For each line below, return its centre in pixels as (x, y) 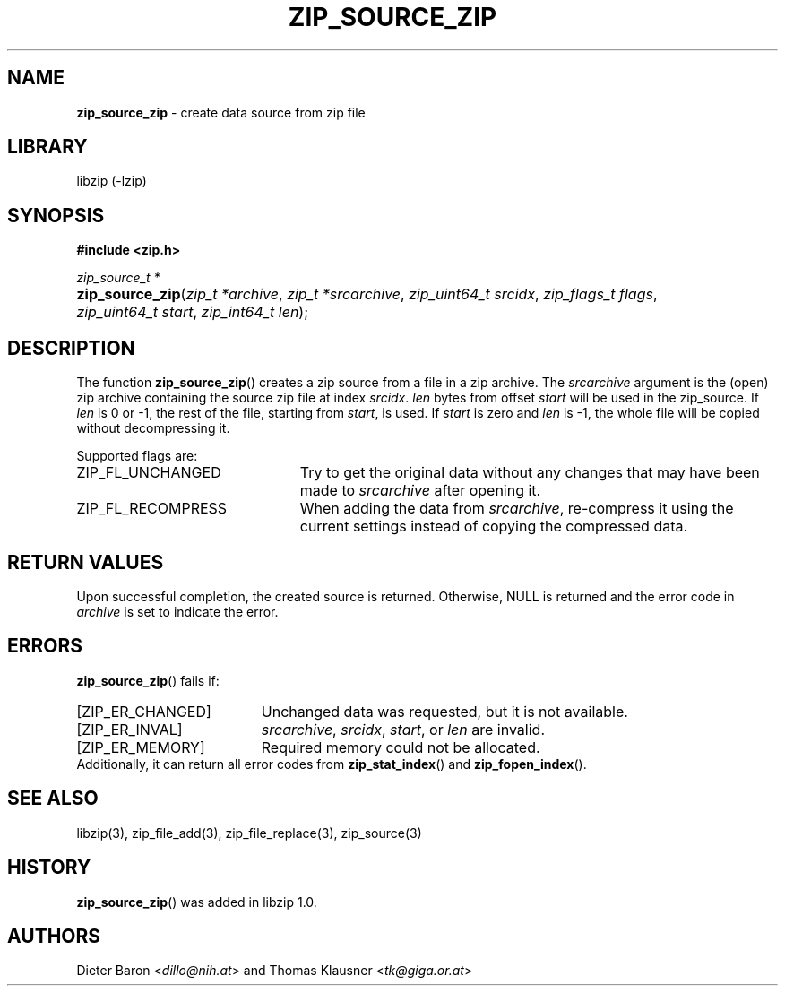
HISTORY (49, 868)
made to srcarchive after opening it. (420, 491)
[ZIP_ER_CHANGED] (144, 711)
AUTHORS (54, 936)
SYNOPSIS (56, 215)
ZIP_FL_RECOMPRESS (152, 509)
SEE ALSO (53, 799)
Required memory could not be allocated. (401, 747)
